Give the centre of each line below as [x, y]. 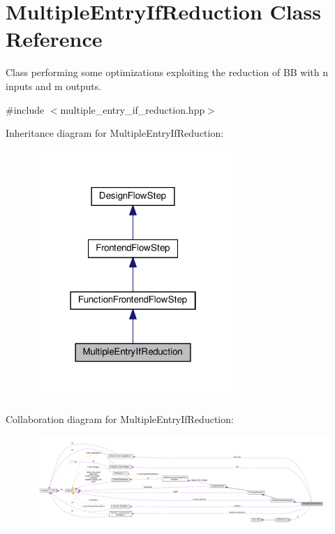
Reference [54, 39]
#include [25, 109]
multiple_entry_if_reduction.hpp [133, 109]
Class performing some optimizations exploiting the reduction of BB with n [167, 72]
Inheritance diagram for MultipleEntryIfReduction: [115, 133]
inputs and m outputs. [54, 86]
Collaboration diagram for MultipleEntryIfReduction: [120, 418]
